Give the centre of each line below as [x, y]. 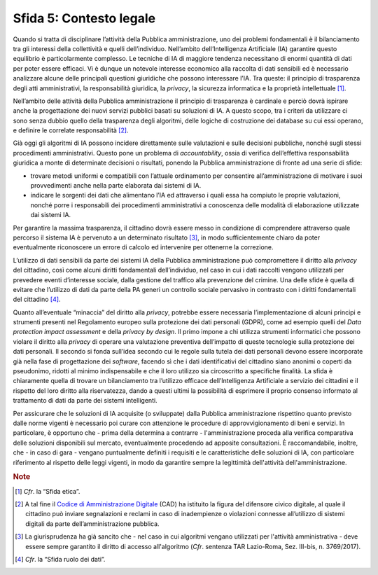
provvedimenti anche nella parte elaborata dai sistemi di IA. [116, 186]
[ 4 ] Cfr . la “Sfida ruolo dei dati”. [60, 559]
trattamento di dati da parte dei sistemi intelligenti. [85, 401]
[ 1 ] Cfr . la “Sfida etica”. [48, 491]
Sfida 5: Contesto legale [84, 18]
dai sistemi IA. [51, 215]
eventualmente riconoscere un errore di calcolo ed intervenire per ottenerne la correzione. [143, 247]
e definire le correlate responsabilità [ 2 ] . [71, 130]
